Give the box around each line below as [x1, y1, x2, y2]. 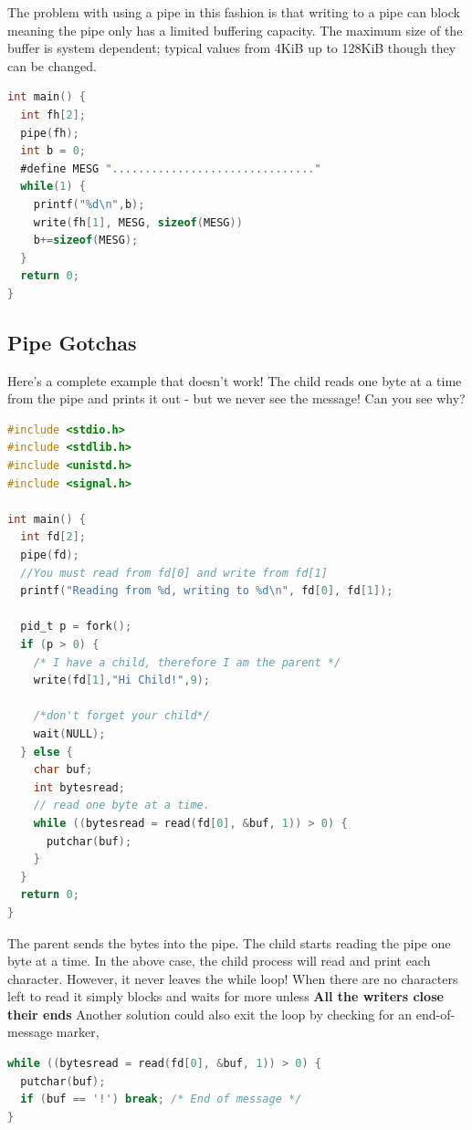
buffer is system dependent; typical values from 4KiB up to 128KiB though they [7, 38, 456, 58]
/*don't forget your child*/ [33, 709, 210, 723]
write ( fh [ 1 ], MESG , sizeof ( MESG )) [33, 215, 243, 229]
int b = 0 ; [20, 144, 86, 158]
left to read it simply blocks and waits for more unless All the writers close [7, 987, 444, 1006]
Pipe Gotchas [7, 328, 137, 356]
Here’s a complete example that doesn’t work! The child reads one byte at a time [7, 371, 462, 390]
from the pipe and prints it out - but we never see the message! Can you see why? [7, 389, 466, 408]
